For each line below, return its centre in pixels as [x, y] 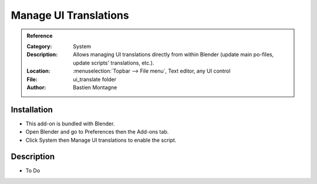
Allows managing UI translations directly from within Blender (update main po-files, [173, 54]
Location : [38, 71]
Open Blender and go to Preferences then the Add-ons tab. [97, 132]
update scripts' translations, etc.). [114, 63]
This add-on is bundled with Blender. [70, 124]
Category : [39, 46]
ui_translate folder [95, 79]
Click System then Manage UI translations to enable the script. [101, 140]
